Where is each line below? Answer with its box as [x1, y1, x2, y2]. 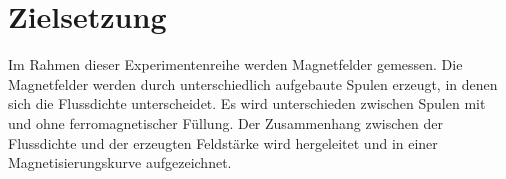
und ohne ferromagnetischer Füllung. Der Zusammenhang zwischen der [8, 112, 443, 133]
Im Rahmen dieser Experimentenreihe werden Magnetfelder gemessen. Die [8, 54, 463, 75]
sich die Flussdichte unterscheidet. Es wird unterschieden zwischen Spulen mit [8, 93, 486, 114]
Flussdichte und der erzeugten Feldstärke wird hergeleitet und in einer [8, 132, 438, 153]
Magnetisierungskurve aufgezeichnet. [8, 152, 232, 173]
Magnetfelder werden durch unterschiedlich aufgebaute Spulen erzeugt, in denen [8, 73, 498, 94]
